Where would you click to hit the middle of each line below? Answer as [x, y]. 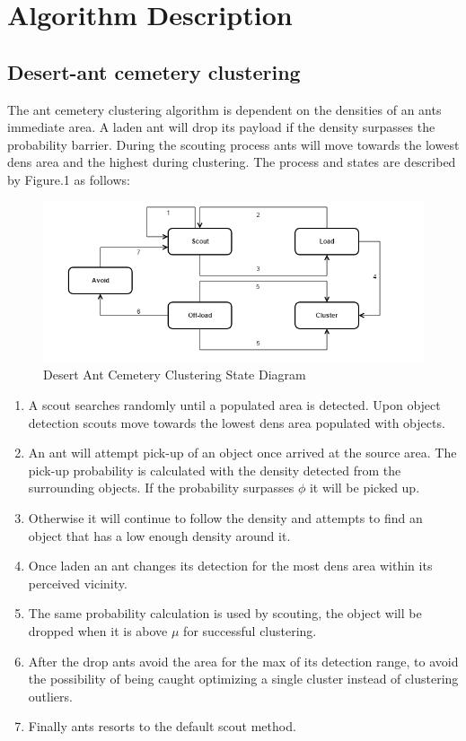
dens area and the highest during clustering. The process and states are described [232, 162]
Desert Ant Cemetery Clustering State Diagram [175, 375]
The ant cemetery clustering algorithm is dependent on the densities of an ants [224, 109]
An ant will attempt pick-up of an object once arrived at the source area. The [242, 453]
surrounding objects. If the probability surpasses [161, 488]
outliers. [50, 696]
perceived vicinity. [78, 583]
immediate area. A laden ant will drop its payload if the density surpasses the [221, 127]
